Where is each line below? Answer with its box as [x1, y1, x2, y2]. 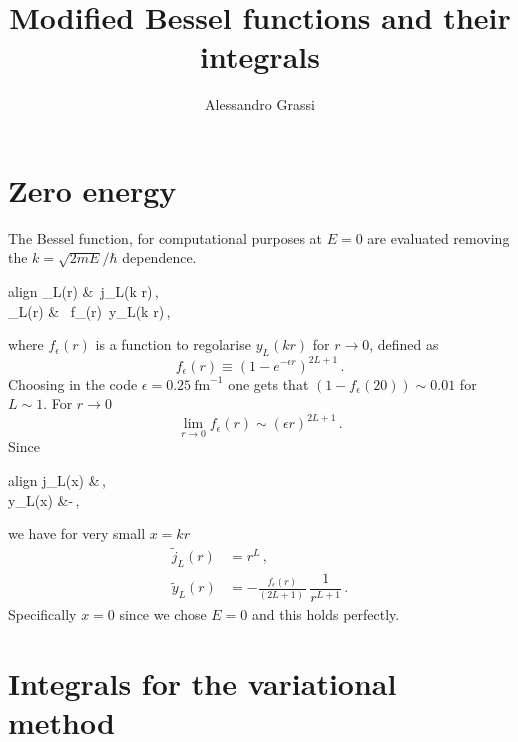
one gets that [228, 373, 309, 394]
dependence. [122, 247, 197, 268]
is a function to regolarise [95, 334, 251, 355]
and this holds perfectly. [252, 603, 400, 624]
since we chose [119, 603, 207, 624]
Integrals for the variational [8, 662, 397, 703]
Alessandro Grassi [205, 94, 315, 115]
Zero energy [8, 169, 177, 210]
